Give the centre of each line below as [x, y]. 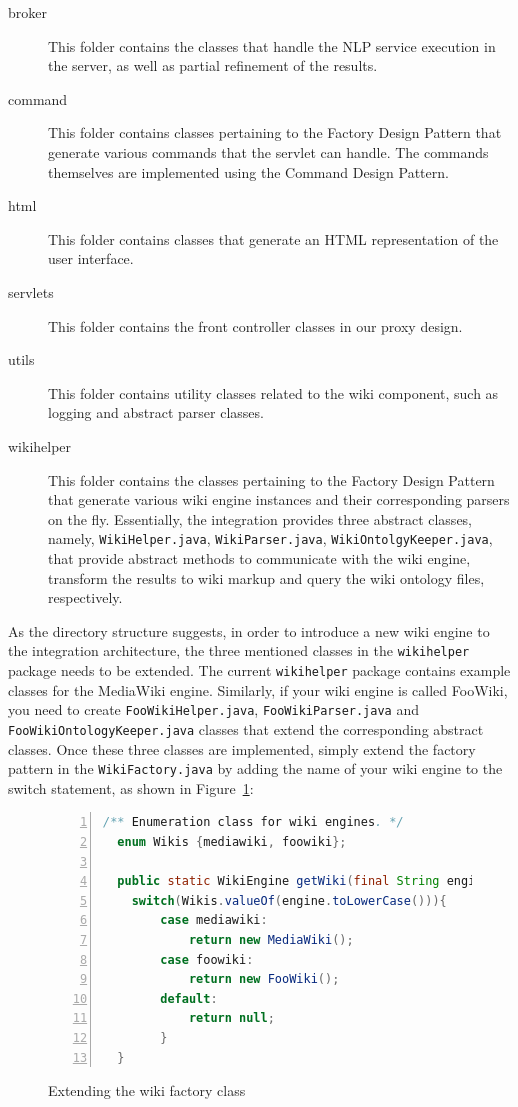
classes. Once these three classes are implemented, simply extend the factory [242, 748]
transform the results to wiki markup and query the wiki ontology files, [266, 577]
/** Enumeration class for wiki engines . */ [253, 822]
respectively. [85, 597]
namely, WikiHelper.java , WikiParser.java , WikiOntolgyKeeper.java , [270, 538]
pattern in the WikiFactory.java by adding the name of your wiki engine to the [255, 768]
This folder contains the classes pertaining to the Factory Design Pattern [271, 479]
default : [189, 998]
